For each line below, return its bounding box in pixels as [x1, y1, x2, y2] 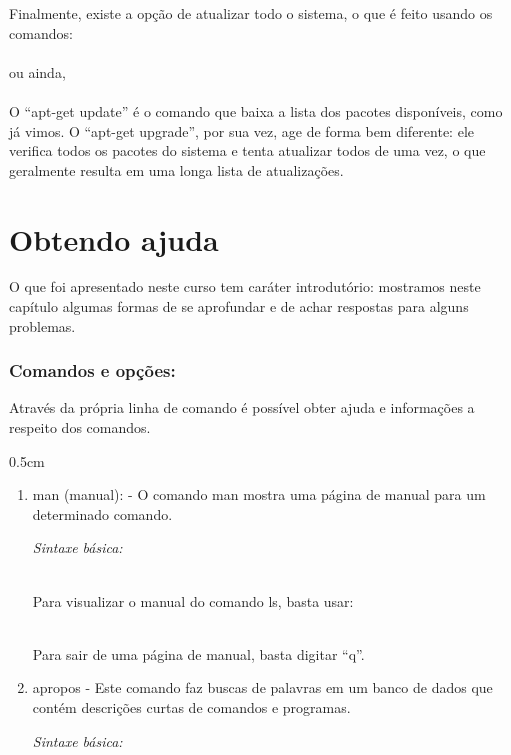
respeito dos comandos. [9, 417, 151, 438]
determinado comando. [32, 503, 173, 524]
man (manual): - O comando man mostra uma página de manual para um [32, 484, 486, 505]
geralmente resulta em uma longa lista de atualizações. [9, 159, 344, 180]
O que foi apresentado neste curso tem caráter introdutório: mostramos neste [9, 276, 481, 297]
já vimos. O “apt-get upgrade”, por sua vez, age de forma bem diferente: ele [9, 120, 474, 141]
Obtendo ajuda [9, 218, 219, 259]
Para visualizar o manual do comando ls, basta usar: [32, 590, 354, 611]
